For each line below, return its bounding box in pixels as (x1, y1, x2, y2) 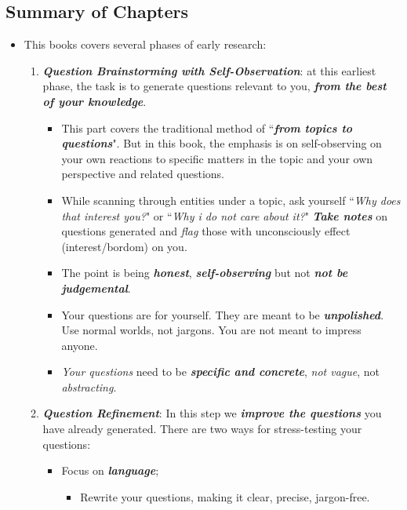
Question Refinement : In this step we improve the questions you (42, 405, 382, 421)
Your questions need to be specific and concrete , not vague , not (61, 363, 380, 380)
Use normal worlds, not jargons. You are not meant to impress (61, 322, 362, 338)
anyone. (61, 337, 98, 353)
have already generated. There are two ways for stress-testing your (42, 421, 362, 437)
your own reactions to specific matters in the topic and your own (61, 150, 373, 166)
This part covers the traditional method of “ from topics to (61, 119, 353, 136)
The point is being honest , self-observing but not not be (61, 264, 348, 281)
